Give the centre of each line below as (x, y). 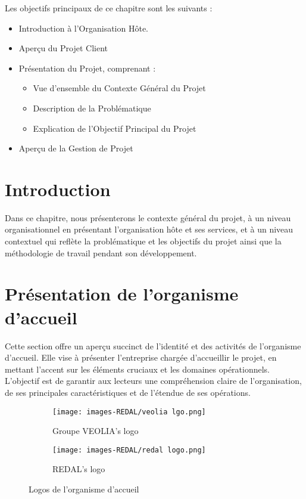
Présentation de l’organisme (122, 294)
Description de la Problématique (92, 108)
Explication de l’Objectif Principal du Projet (115, 128)
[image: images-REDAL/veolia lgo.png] (129, 412)
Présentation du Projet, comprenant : (87, 68)
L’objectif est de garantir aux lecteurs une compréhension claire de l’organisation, (153, 381)
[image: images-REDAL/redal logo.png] (129, 450)
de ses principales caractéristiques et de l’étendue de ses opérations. (128, 392)
